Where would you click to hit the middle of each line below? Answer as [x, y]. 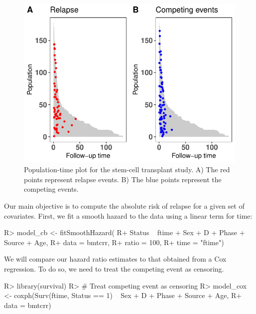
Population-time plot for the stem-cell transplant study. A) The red [127, 169]
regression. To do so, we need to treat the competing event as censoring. [114, 269]
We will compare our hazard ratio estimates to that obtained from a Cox [115, 259]
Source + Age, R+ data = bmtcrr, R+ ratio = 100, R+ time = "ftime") [114, 242]
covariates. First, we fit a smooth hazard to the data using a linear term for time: [128, 215]
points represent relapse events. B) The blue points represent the [123, 179]
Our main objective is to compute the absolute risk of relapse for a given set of [124, 206]
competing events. [51, 189]
